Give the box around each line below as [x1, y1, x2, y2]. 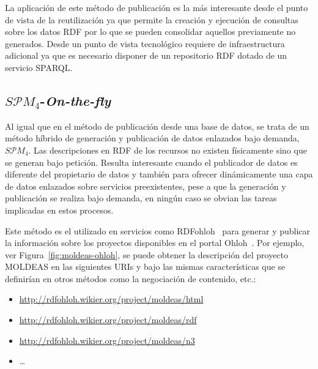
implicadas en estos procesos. [5, 203, 114, 216]
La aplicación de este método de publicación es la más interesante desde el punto [5, 1, 308, 13]
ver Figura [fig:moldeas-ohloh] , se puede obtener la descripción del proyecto [5, 248, 289, 261]
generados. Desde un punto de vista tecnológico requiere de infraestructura [5, 37, 285, 50]
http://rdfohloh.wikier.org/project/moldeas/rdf [19, 313, 197, 326]
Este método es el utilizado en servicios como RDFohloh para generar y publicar [5, 224, 311, 237]
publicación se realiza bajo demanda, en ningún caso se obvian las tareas [5, 192, 277, 204]
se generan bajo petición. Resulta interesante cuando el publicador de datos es [5, 155, 298, 168]
